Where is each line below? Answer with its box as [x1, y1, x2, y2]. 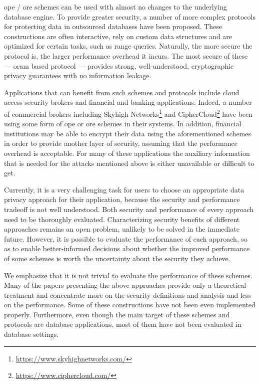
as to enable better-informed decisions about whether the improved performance [4, 243, 250, 254]
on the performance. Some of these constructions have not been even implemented [4, 299, 255, 310]
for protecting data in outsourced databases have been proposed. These [4, 21, 222, 32]
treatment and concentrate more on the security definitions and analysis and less [4, 289, 251, 300]
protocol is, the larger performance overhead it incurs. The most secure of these [4, 50, 248, 61]
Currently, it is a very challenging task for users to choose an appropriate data [4, 184, 244, 195]
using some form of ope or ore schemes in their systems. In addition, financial [4, 118, 241, 129]
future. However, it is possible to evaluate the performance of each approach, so [4, 233, 247, 244]
